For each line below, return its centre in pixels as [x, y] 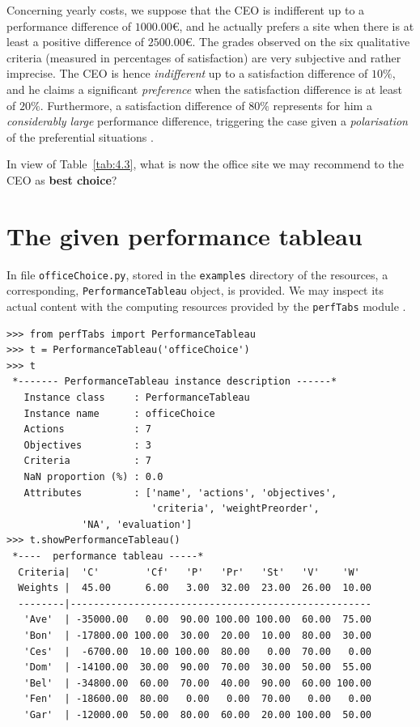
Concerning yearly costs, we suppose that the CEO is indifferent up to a [186, 10]
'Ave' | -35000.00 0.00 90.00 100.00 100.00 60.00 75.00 [198, 620]
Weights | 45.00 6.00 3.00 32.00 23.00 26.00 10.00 [195, 588]
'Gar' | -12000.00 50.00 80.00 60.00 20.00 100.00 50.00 [198, 714]
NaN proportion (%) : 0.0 [93, 476]
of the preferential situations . [80, 136]
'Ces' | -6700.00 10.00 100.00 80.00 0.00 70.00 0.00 [198, 651]
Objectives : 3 [87, 445]
